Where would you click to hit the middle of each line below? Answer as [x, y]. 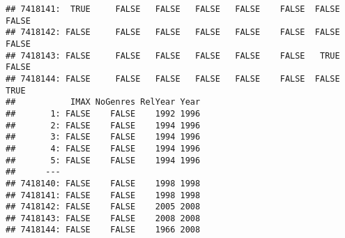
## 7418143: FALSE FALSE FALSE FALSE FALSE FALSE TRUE [173, 55]
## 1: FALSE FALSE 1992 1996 [103, 113]
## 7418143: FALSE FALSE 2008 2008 [103, 218]
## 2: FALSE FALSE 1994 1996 [103, 125]
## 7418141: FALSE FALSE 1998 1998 [103, 195]
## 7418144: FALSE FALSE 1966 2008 [103, 230]
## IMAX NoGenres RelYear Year [103, 102]
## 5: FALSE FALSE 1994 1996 [103, 160]
